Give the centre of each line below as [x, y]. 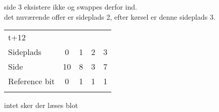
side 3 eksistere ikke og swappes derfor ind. [71, 7]
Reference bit [32, 81]
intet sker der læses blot [41, 105]
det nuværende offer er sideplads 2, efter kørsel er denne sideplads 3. [110, 16]
